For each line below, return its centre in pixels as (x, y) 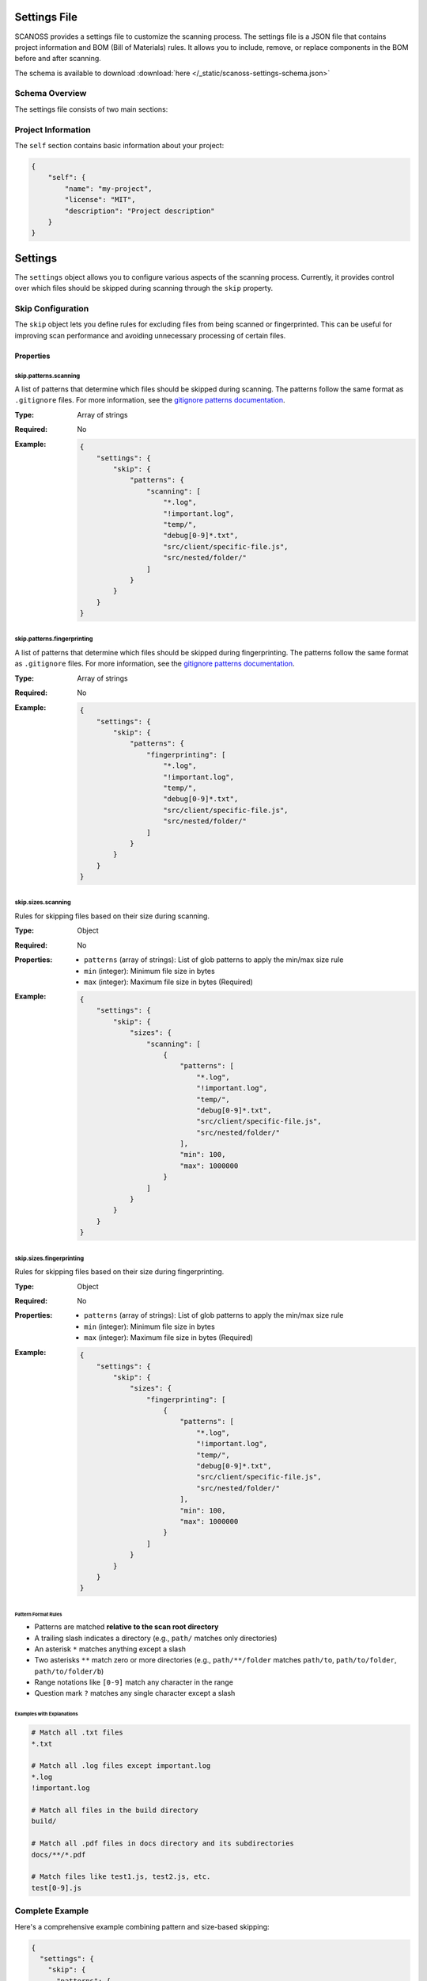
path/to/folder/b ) (69, 1671)
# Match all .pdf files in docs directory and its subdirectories (162, 1844)
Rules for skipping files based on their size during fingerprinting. (119, 1272)
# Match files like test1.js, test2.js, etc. (121, 1877)
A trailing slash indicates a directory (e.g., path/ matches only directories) (156, 1638)
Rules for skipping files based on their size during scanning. (112, 916)
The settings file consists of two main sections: (91, 109)
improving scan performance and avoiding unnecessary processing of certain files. (150, 335)
